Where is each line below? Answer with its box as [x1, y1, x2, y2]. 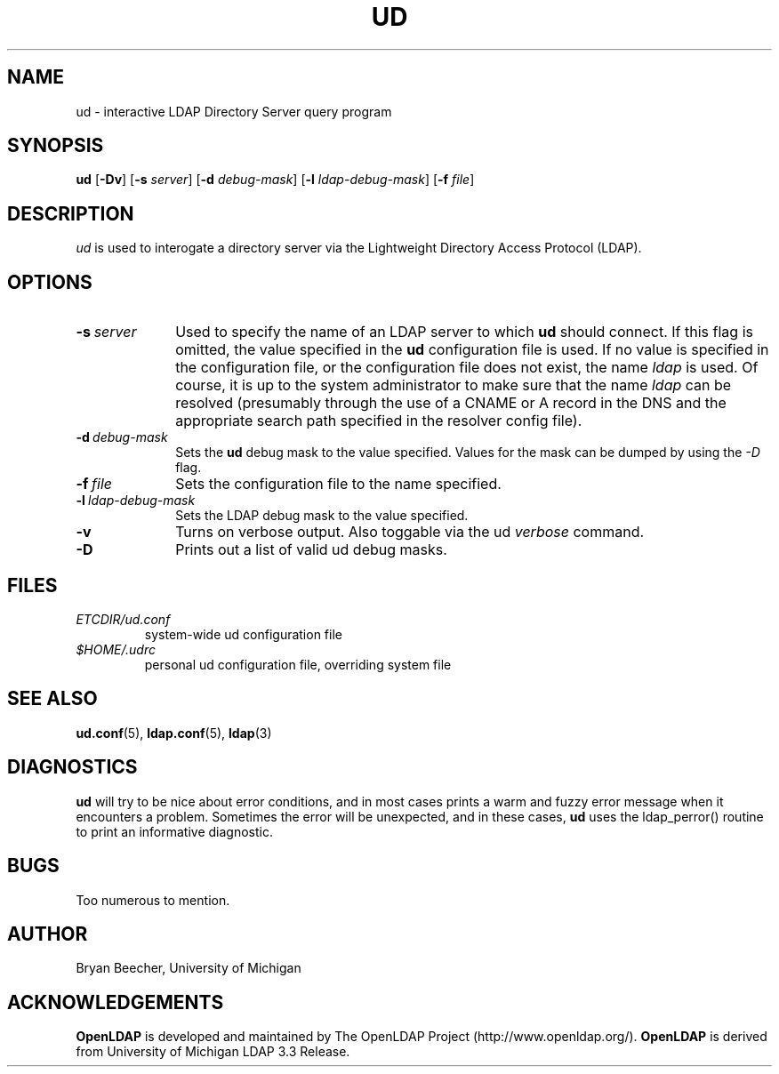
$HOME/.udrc [76, 641, 156, 657]
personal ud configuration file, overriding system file [144, 656, 452, 672]
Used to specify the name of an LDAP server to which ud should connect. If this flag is [175, 323, 753, 341]
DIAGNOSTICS [7, 756, 138, 779]
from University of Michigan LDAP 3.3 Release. [76, 1044, 350, 1060]
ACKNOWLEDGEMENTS [7, 990, 224, 1014]
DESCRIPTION [7, 202, 134, 225]
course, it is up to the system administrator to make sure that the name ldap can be [175, 376, 732, 395]
